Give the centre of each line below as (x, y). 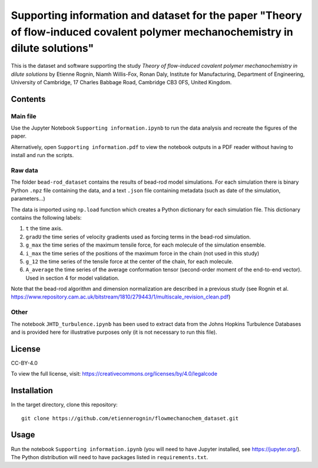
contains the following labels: (46, 217)
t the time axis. (44, 228)
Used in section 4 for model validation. (72, 278)
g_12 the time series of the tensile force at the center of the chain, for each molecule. (130, 261)
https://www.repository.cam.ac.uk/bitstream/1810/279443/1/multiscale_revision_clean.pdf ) (121, 297)
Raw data (24, 171)
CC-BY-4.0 (24, 363)
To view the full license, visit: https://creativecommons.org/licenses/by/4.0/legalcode (114, 374)
